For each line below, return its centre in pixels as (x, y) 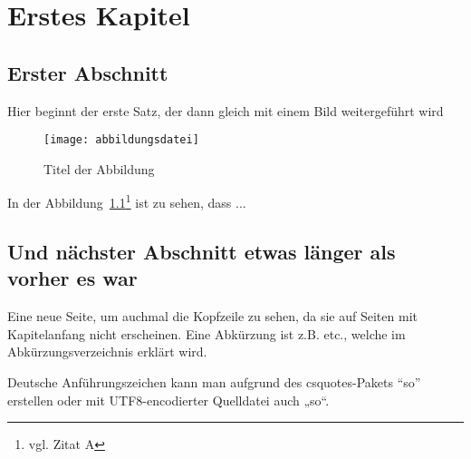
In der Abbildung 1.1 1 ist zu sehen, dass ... (127, 201)
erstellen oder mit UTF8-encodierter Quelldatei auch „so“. (168, 400)
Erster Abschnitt (88, 72)
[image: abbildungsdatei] (121, 140)
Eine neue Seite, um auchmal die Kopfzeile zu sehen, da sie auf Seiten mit (212, 316)
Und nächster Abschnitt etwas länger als (202, 252)
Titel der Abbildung (99, 168)
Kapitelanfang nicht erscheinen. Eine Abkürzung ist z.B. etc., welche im (207, 333)
